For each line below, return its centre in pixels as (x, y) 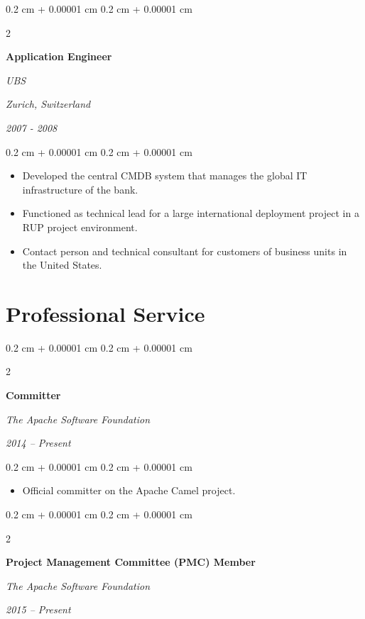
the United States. (62, 265)
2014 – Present (38, 443)
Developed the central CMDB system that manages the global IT (165, 175)
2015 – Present (38, 609)
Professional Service (105, 313)
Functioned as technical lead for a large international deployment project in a (191, 213)
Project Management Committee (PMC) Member (131, 562)
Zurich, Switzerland (48, 104)
